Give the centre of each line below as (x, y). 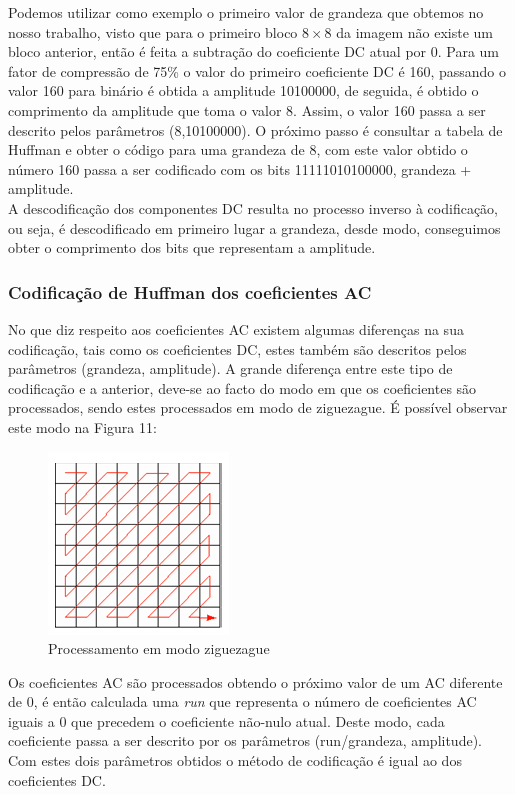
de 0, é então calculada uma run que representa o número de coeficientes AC (242, 701)
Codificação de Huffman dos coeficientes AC (190, 291)
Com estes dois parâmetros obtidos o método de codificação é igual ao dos (235, 760)
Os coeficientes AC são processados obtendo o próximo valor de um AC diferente (255, 681)
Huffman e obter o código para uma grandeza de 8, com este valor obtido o (238, 149)
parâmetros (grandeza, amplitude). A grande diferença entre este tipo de (230, 368)
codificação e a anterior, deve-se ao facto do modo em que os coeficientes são (242, 387)
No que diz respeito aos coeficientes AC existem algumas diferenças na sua (236, 328)
